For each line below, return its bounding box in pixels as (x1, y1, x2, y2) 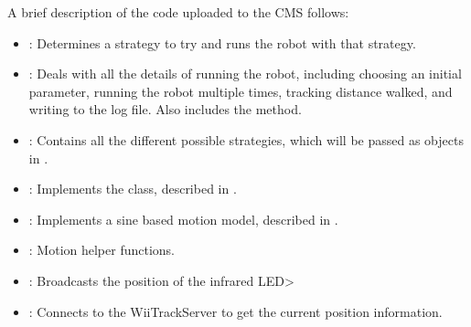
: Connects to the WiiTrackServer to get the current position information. (28, 301, 443, 321)
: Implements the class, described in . (28, 179, 237, 198)
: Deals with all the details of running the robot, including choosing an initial (28, 64, 462, 83)
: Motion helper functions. (28, 240, 176, 259)
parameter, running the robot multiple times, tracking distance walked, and (28, 81, 453, 100)
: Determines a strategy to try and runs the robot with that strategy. (28, 33, 416, 52)
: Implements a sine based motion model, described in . (28, 209, 338, 228)
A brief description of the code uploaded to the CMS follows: (7, 3, 349, 21)
